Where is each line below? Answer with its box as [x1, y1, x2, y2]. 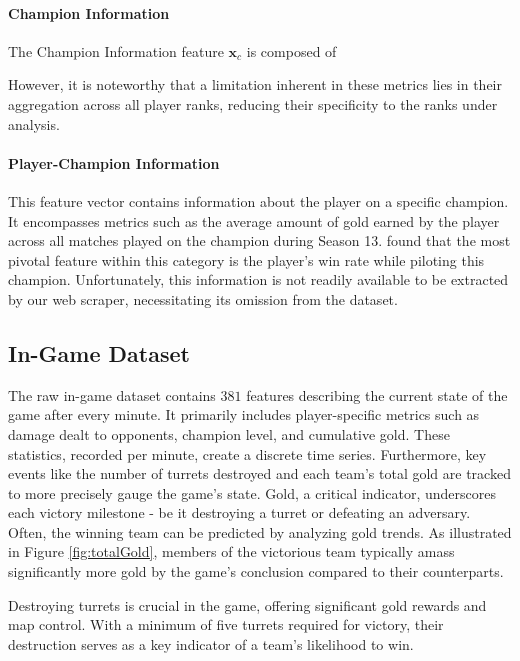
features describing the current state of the [246, 384, 508, 405]
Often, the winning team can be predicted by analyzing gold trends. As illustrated [8, 521, 512, 542]
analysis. [8, 113, 60, 134]
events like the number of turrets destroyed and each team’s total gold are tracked [8, 463, 511, 484]
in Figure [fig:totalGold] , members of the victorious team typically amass [8, 541, 455, 562]
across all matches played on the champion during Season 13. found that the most [8, 230, 511, 251]
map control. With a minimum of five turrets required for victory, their [8, 614, 444, 635]
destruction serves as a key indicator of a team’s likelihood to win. [8, 633, 414, 654]
